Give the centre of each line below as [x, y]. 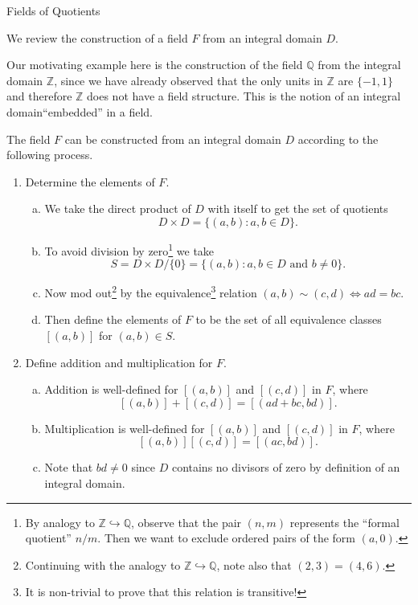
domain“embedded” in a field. [80, 111]
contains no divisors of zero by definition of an [286, 467]
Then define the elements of [113, 319]
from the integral [359, 65]
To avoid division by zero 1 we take [129, 249]
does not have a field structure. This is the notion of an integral [244, 96]
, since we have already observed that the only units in [189, 80]
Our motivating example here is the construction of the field [155, 65]
